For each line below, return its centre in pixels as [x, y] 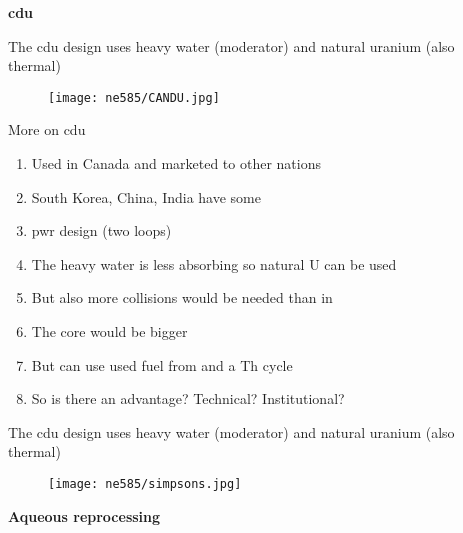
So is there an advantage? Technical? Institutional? [188, 398]
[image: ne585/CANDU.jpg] [134, 97]
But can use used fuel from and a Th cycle [162, 364]
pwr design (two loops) [101, 230]
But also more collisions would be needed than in [182, 297]
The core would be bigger [109, 331]
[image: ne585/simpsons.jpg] [145, 483]
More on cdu [47, 129]
